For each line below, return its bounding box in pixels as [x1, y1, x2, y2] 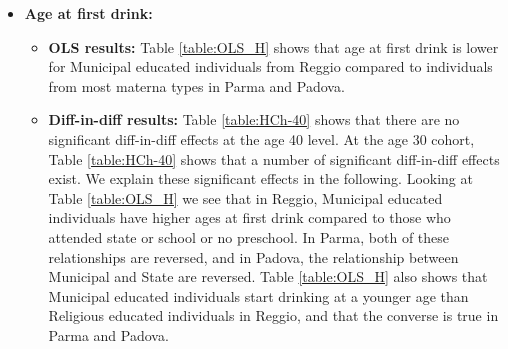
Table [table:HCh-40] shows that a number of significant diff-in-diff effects [48, 148, 500, 169]
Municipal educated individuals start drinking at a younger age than [48, 285, 469, 306]
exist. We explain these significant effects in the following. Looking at [48, 168, 473, 189]
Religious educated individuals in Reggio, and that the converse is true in [48, 305, 499, 326]
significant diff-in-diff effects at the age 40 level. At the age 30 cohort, [48, 128, 475, 149]
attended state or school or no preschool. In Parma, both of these [48, 226, 450, 247]
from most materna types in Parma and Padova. [48, 75, 345, 96]
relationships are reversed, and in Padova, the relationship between [48, 246, 459, 267]
